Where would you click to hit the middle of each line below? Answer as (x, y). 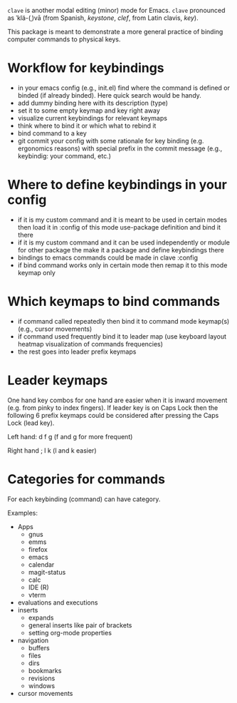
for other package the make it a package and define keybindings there (121, 250)
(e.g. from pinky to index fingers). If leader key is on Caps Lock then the (113, 407)
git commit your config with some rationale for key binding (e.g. (111, 140)
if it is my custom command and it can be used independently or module (123, 242)
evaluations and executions (58, 602)
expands (41, 617)
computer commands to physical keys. (64, 39)
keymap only (36, 272)
